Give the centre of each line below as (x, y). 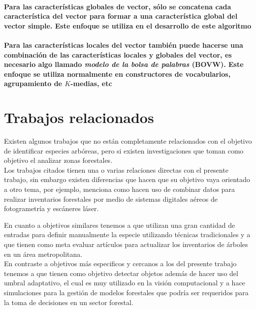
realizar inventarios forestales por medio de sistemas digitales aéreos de (111, 199)
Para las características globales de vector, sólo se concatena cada (118, 6)
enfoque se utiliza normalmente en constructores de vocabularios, (117, 74)
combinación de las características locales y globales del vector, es (118, 54)
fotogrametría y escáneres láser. (51, 208)
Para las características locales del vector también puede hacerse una (124, 45)
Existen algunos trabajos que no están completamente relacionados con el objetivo (128, 141)
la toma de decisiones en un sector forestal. (69, 302)
